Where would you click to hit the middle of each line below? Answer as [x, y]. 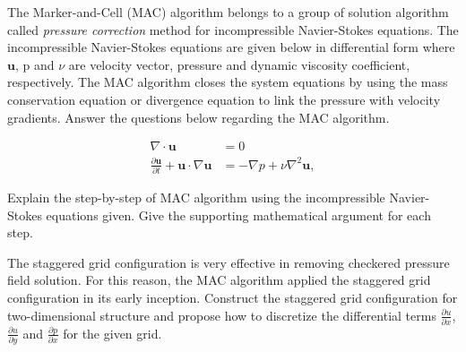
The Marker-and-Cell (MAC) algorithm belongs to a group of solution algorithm [228, 12]
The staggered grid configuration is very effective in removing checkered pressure [229, 262]
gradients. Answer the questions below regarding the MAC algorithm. [198, 117]
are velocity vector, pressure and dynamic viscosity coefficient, [239, 64]
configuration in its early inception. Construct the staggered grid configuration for [233, 298]
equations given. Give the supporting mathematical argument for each [238, 215]
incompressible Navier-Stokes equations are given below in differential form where [231, 47]
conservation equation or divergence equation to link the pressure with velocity [224, 99]
